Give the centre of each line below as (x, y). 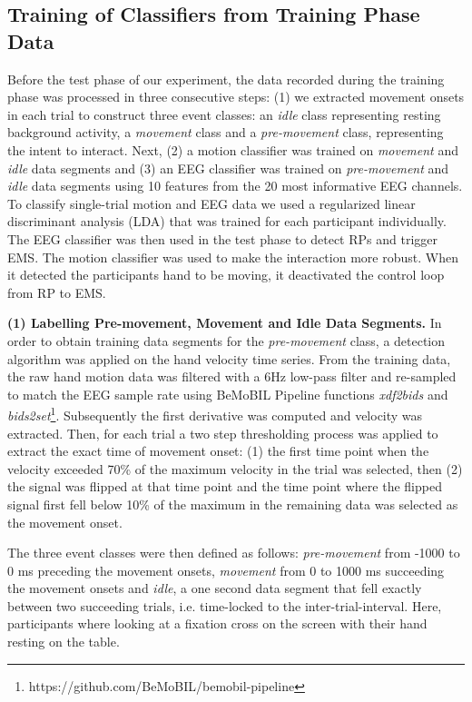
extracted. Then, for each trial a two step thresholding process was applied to (223, 433)
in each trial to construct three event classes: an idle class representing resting (224, 114)
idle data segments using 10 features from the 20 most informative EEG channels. (235, 186)
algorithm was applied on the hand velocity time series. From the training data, (229, 358)
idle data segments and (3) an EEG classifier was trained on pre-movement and (228, 168)
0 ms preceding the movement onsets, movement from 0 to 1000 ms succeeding (226, 570)
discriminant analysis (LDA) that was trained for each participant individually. (227, 221)
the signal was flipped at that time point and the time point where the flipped (225, 486)
